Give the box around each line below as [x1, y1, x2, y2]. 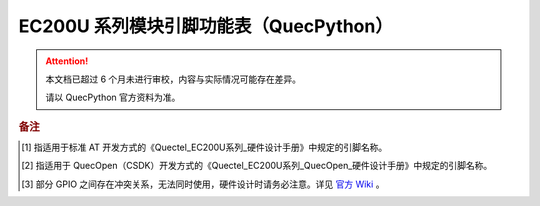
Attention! [45, 55, 89, 67]
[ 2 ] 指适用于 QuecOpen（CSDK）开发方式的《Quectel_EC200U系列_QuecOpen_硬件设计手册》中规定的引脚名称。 [21, 160, 493, 172]
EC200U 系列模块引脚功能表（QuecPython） [18, 15, 394, 37]
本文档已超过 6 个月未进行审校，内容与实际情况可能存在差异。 [45, 73, 302, 85]
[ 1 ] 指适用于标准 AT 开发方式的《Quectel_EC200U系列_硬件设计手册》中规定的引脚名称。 [21, 141, 388, 153]
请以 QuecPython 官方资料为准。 [45, 91, 181, 104]
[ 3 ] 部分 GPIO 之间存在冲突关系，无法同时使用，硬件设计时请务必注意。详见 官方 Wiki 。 [21, 178, 385, 190]
